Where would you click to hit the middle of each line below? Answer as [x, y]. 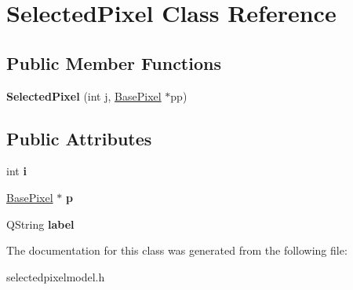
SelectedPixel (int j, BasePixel [84, 95]
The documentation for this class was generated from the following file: [177, 250]
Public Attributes [79, 138]
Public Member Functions [114, 62]
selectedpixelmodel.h [56, 276]
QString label [40, 224]
